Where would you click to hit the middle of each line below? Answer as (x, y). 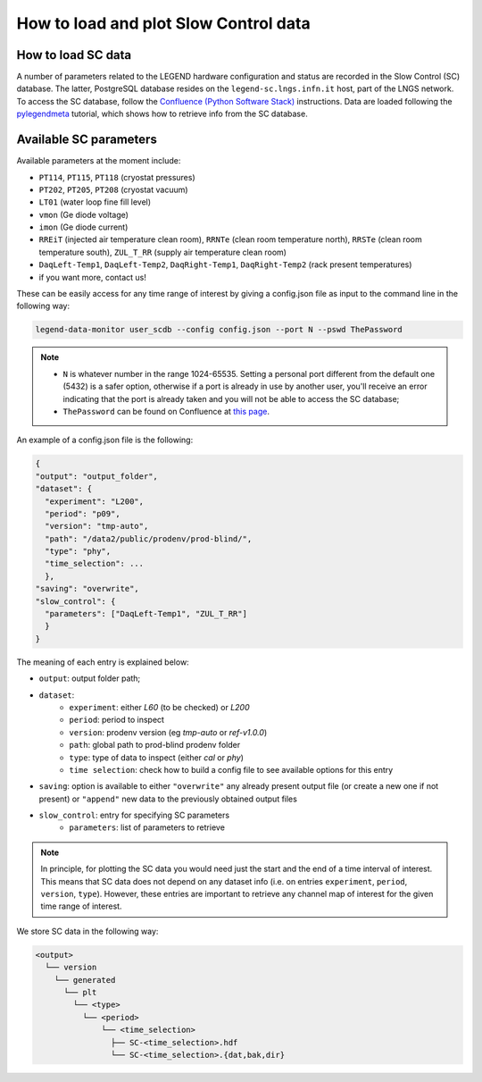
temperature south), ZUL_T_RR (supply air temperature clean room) (163, 252)
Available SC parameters (87, 140)
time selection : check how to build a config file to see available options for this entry (231, 769)
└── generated (85, 980)
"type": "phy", (78, 551)
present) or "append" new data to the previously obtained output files (168, 799)
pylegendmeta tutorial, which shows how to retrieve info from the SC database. (162, 114)
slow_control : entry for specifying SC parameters (134, 815)
